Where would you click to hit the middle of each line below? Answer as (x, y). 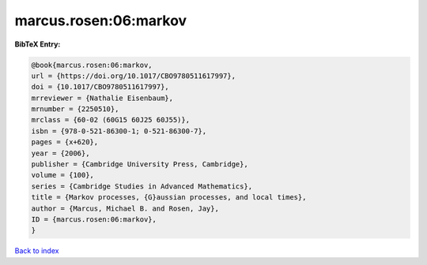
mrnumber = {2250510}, (75, 109)
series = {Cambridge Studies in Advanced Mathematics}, (142, 186)
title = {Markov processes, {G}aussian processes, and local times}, (169, 198)
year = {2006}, (60, 153)
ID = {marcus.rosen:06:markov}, (94, 220)
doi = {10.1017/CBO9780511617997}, (100, 87)
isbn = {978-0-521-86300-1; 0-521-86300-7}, (119, 131)
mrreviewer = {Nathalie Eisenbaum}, (102, 98)
